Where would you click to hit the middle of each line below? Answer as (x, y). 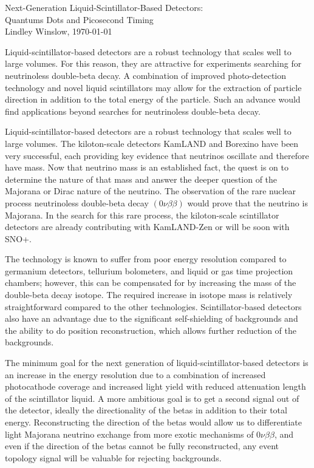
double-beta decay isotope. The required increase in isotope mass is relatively (149, 295)
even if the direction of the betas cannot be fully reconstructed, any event (142, 446)
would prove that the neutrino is (247, 202)
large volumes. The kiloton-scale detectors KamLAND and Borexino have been (152, 143)
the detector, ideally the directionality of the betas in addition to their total (146, 410)
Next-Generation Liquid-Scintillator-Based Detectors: (104, 7)
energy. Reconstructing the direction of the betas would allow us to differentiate (154, 422)
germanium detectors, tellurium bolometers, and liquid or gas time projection (149, 270)
